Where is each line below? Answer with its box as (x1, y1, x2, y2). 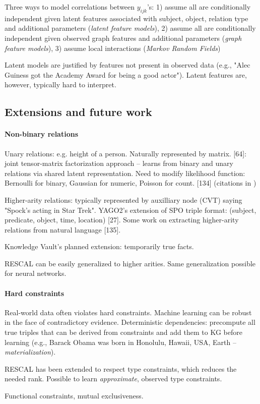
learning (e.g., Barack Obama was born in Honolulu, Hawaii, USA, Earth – (5, 336, 236, 347)
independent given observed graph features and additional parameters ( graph (5, 32, 242, 43)
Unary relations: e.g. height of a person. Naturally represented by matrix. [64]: (5, 148, 247, 158)
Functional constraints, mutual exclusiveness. (5, 390, 144, 401)
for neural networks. (5, 268, 67, 278)
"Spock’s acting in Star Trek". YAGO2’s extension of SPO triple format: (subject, (5, 204, 256, 215)
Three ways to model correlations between (5, 2, 135, 12)
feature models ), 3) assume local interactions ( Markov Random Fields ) (5, 42, 221, 53)
